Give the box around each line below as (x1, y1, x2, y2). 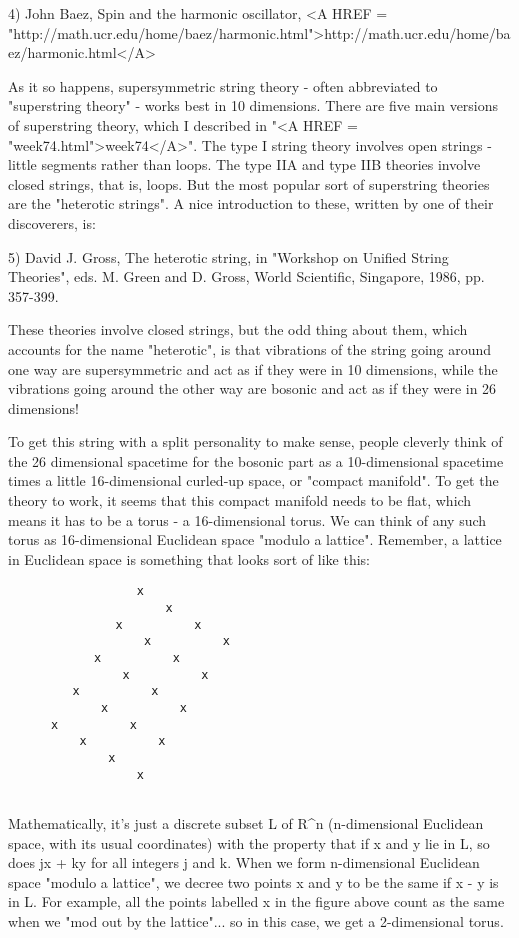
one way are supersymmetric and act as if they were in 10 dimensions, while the (8, 358, 498, 379)
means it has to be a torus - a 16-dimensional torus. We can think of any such (8, 509, 487, 530)
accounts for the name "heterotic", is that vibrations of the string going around (8, 338, 492, 359)
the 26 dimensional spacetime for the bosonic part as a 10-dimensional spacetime (8, 450, 504, 471)
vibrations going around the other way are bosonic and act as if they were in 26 (8, 378, 497, 399)
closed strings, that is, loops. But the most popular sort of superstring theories (8, 173, 490, 194)
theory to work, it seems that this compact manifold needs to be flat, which (8, 490, 472, 511)
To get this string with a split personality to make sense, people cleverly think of (8, 431, 503, 452)
